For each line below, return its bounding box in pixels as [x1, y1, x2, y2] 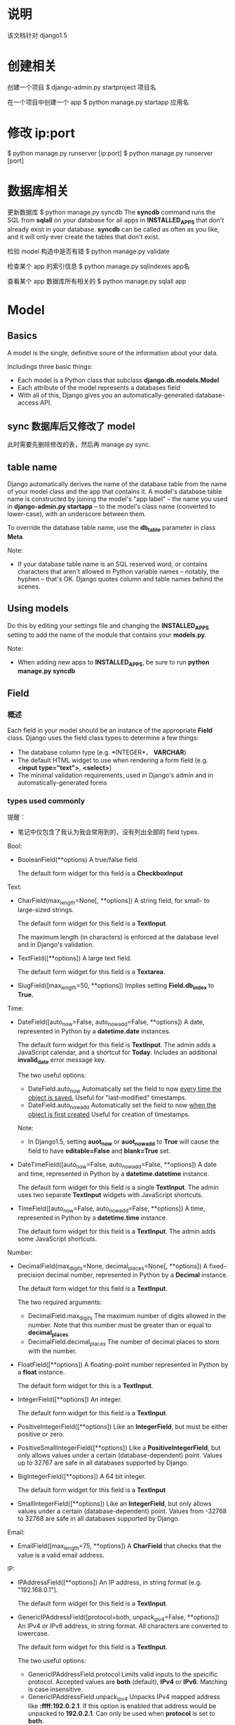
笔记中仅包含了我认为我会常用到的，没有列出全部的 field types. [17, 828, 200, 836]
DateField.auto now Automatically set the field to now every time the [27, 1085, 222, 1094]
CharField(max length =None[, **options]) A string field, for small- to [17, 897, 210, 906]
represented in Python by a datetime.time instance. [17, 1213, 168, 1222]
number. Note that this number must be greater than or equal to [27, 1321, 212, 1329]
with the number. [27, 1346, 77, 1355]
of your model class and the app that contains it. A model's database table [7, 487, 222, 496]
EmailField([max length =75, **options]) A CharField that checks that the [17, 1541, 222, 1552]
